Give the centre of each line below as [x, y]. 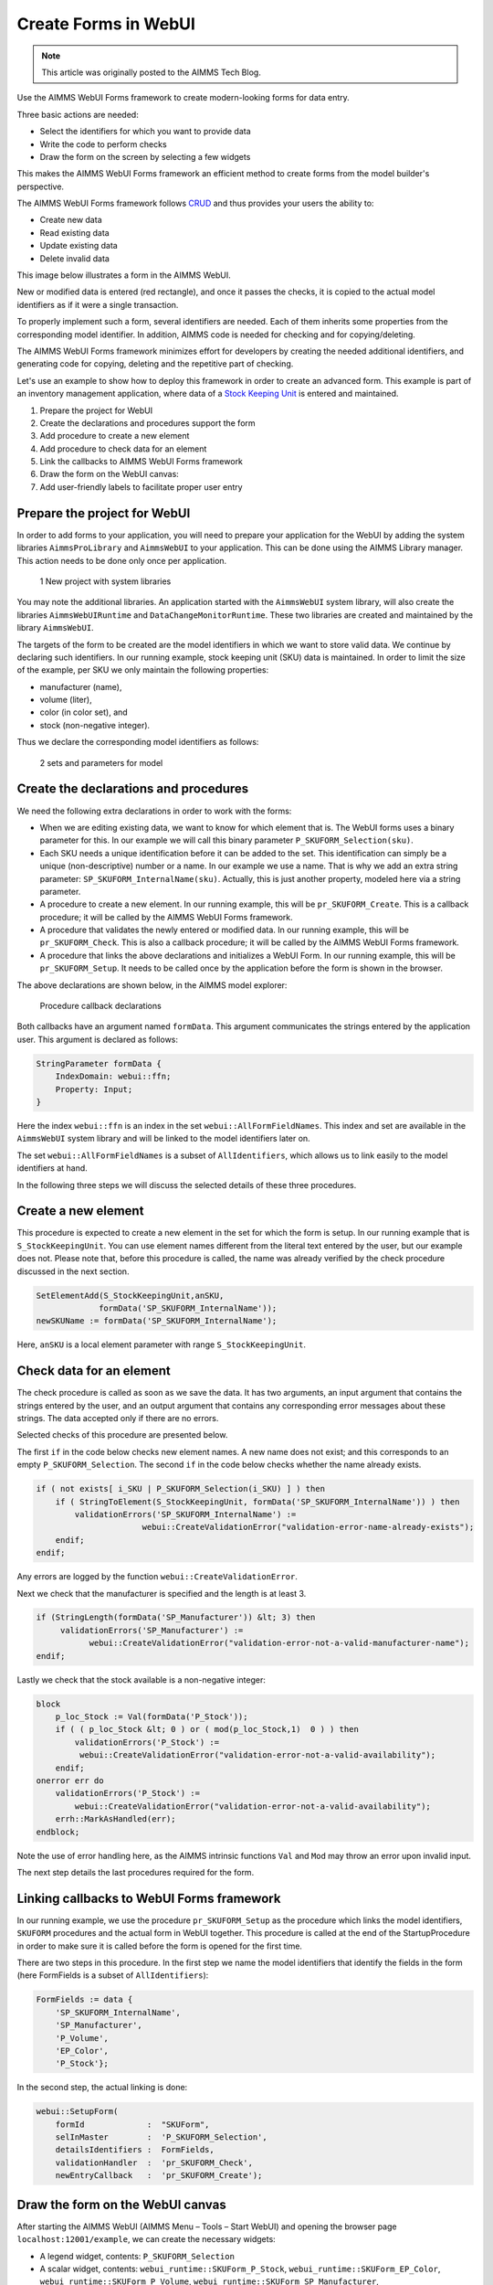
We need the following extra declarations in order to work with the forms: [154, 811]
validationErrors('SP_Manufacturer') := [152, 1630]
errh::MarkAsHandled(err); [116, 1819]
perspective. [40, 186]
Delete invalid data [74, 258]
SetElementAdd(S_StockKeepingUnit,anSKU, [130, 1295]
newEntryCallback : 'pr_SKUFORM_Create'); [159, 2176]
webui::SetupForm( [77, 2112]
